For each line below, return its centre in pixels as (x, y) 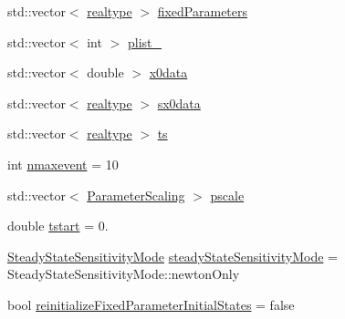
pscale (227, 195)
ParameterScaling (136, 195)
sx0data (179, 103)
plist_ (144, 41)
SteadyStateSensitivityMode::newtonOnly (124, 274)
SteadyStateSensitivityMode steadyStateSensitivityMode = (172, 256)
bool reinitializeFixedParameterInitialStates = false (151, 304)
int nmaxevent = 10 (63, 164)
